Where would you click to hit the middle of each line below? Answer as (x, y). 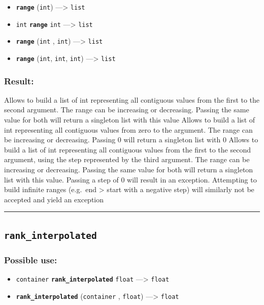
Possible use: (31, 260)
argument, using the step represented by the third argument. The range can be (127, 159)
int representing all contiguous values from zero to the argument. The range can (128, 129)
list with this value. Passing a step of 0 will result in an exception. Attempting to (130, 179)
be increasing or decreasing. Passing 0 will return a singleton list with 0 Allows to (131, 140)
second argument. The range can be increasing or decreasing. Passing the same (127, 110)
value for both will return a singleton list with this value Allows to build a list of (130, 120)
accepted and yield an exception (54, 199)
